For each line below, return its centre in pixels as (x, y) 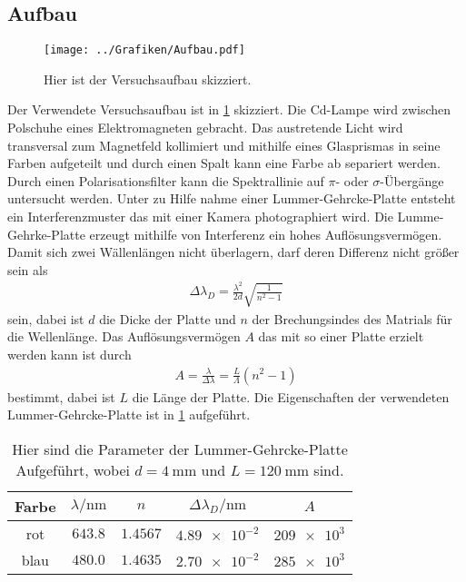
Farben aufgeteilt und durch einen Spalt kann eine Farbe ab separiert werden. (224, 163)
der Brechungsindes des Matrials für (352, 318)
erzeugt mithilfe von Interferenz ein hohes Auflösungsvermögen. (266, 234)
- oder (352, 180)
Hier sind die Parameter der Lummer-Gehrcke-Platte (180, 449)
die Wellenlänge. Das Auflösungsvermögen (124, 336)
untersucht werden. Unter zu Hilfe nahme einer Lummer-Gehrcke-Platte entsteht (232, 198)
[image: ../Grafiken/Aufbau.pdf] (144, 50)
